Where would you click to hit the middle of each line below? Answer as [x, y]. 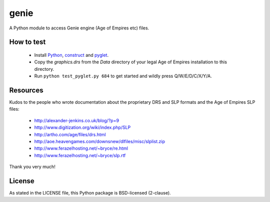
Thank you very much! [32, 167]
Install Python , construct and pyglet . [71, 55]
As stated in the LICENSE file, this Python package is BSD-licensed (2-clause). [90, 193]
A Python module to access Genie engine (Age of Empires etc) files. [79, 28]
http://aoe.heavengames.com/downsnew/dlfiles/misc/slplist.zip [99, 141]
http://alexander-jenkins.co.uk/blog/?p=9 [77, 120]
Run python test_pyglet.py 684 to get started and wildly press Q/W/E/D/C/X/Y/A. [123, 76]
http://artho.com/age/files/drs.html [70, 134]
